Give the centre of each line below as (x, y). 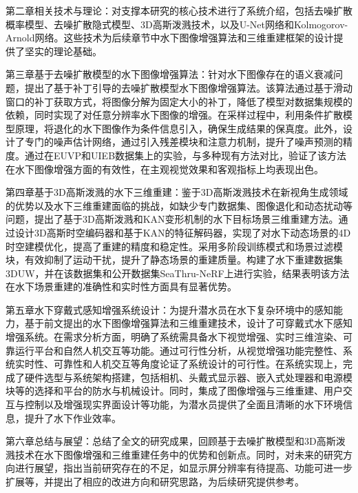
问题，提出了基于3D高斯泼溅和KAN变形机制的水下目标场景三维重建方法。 (172, 219)
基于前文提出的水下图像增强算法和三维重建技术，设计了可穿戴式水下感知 (188, 323)
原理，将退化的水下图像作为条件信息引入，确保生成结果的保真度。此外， (179, 128)
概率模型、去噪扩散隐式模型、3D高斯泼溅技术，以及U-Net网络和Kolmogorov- (177, 24)
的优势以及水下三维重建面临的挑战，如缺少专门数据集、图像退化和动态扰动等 (179, 205)
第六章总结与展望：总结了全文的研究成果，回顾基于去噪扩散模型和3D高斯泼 (176, 441)
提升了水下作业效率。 (73, 417)
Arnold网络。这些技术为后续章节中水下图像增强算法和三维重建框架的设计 (170, 38)
